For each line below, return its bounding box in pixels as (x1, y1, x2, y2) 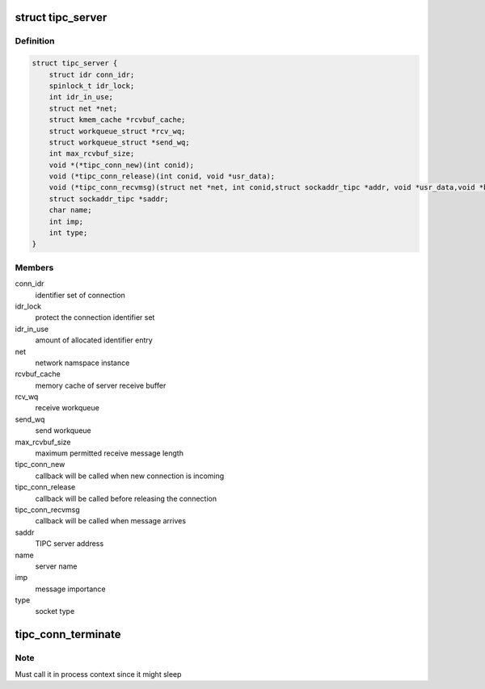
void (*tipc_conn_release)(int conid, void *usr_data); (48, 172, 276, 181)
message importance (35, 584, 106, 594)
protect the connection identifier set (35, 313, 155, 322)
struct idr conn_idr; (48, 69, 135, 79)
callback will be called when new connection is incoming (35, 471, 225, 481)
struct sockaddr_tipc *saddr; (48, 194, 169, 204)
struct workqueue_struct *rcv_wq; (48, 126, 186, 136)
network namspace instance (35, 358, 130, 368)
